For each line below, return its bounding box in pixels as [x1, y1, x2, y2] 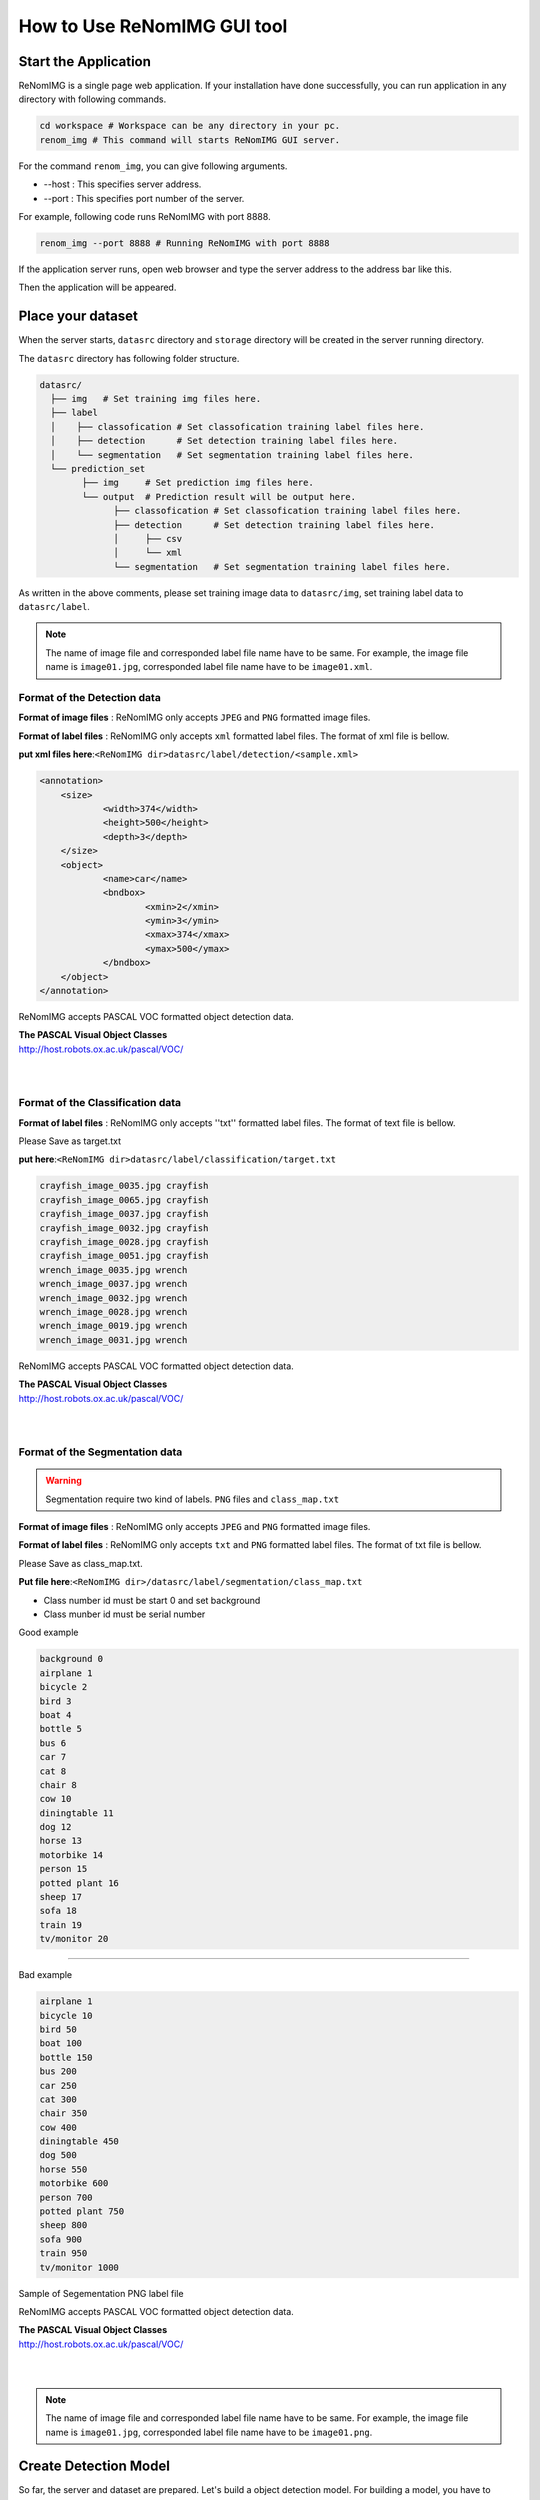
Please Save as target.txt [18, 1135, 122, 1147]
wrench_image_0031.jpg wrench [39, 1334, 188, 1345]
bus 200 [39, 2066, 77, 2077]
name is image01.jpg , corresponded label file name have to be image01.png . [45, 2426, 373, 2438]
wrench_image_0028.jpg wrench [39, 1306, 188, 1317]
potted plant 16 [39, 1877, 120, 1889]
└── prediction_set [50, 463, 146, 474]
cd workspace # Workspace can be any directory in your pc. [39, 120, 341, 132]
